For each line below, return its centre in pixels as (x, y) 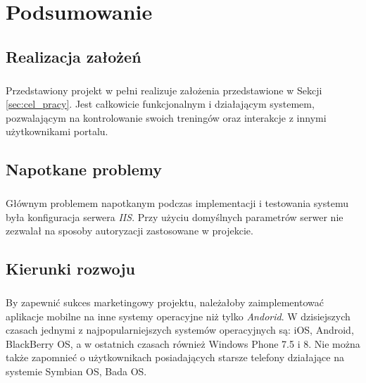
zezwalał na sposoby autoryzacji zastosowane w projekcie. (130, 231)
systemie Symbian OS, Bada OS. (76, 371)
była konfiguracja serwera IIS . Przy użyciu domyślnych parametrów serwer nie (175, 216)
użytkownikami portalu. (57, 131)
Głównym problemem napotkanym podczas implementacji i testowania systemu (177, 203)
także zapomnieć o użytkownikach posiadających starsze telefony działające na (175, 357)
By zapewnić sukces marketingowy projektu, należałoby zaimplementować (165, 302)
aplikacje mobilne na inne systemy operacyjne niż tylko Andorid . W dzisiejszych (178, 316)
